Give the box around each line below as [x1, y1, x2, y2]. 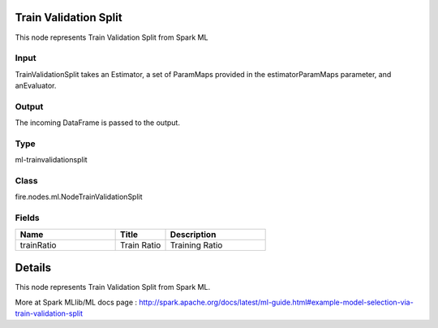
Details [15, 261, 52, 275]
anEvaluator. [15, 81, 57, 91]
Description [170, 228, 217, 240]
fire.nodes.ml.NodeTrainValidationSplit [15, 192, 143, 202]
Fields [15, 212, 40, 223]
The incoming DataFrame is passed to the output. [15, 118, 180, 127]
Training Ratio [170, 240, 223, 251]
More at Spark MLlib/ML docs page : [15, 297, 138, 307]
